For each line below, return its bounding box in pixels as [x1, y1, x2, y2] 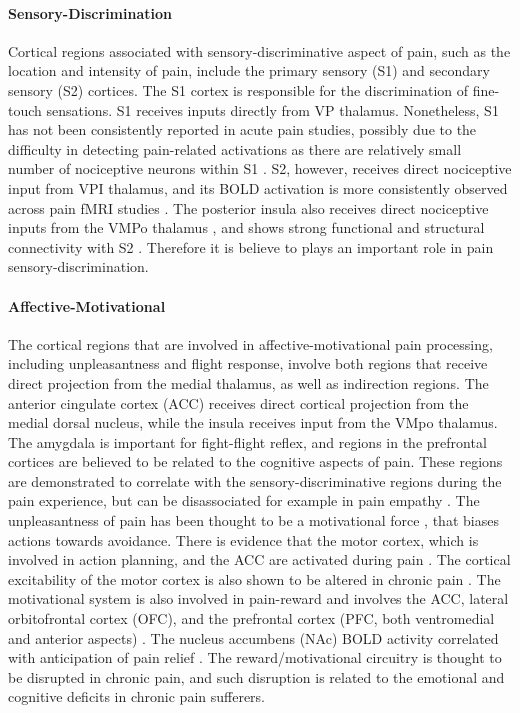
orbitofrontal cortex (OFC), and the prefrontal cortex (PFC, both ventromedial [8, 608, 495, 629]
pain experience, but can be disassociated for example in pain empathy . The [8, 490, 480, 511]
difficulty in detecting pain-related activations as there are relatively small [8, 138, 462, 159]
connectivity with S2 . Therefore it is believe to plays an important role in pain [8, 236, 494, 257]
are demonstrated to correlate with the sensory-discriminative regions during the [8, 470, 502, 491]
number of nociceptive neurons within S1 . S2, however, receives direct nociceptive [8, 158, 512, 179]
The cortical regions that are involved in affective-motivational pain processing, [8, 333, 493, 354]
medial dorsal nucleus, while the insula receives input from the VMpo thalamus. [8, 412, 498, 433]
